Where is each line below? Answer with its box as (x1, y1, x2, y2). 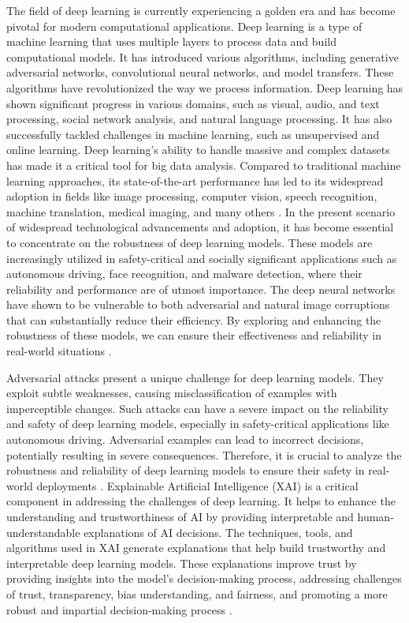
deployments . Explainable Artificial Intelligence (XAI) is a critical (36, 477, 359, 494)
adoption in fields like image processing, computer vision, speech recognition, (6, 188, 377, 205)
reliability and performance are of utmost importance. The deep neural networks (6, 280, 396, 297)
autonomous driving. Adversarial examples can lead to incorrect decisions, (6, 431, 364, 448)
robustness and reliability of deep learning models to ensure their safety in (6, 462, 365, 479)
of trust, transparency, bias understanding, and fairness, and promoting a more (6, 585, 388, 602)
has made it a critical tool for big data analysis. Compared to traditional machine (6, 156, 401, 173)
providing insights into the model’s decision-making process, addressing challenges (6, 570, 402, 587)
